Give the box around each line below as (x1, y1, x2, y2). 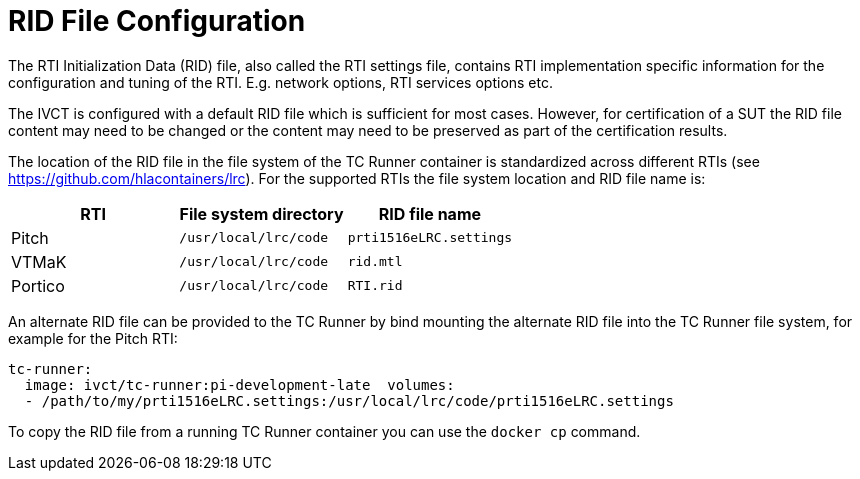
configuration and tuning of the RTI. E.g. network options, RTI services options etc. (8, 73, 554, 91)
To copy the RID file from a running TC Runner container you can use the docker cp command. (8, 422, 641, 440)
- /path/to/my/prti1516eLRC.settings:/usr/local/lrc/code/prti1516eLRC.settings (24, 392, 674, 409)
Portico (11, 275, 65, 296)
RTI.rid (347, 278, 403, 294)
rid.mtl (347, 254, 403, 270)
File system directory (179, 203, 344, 224)
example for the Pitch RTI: (8, 329, 178, 347)
